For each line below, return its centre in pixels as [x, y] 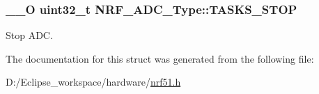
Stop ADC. [29, 35]
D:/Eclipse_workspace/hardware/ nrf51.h [93, 82]
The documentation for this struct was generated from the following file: [160, 58]
